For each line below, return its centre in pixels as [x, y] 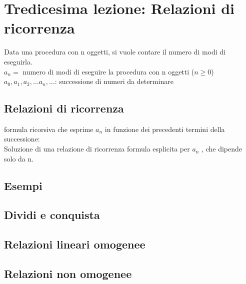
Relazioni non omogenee [68, 273]
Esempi [23, 185]
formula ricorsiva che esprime [49, 129]
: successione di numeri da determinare [114, 81]
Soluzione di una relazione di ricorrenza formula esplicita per [97, 149]
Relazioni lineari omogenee [75, 244]
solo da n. [19, 158]
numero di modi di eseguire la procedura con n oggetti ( [108, 71]
